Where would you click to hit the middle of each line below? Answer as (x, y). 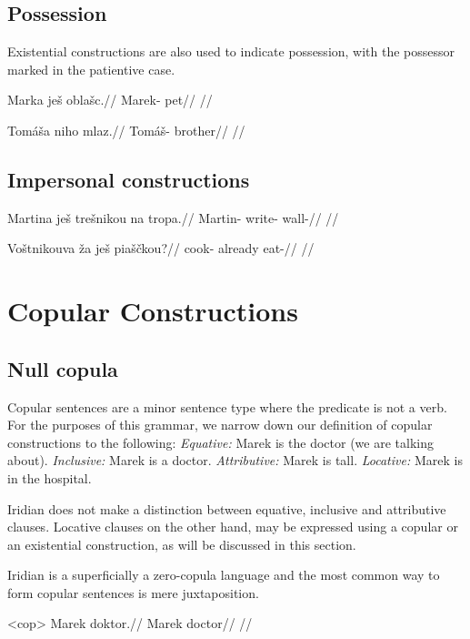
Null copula (63, 368)
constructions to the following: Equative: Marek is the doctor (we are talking (220, 442)
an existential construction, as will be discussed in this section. (182, 544)
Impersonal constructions (129, 179)
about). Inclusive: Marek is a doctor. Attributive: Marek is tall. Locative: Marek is (235, 460)
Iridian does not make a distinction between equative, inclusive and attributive (227, 508)
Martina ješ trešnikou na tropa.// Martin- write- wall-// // (173, 217)
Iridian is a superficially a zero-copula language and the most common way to (224, 575)
